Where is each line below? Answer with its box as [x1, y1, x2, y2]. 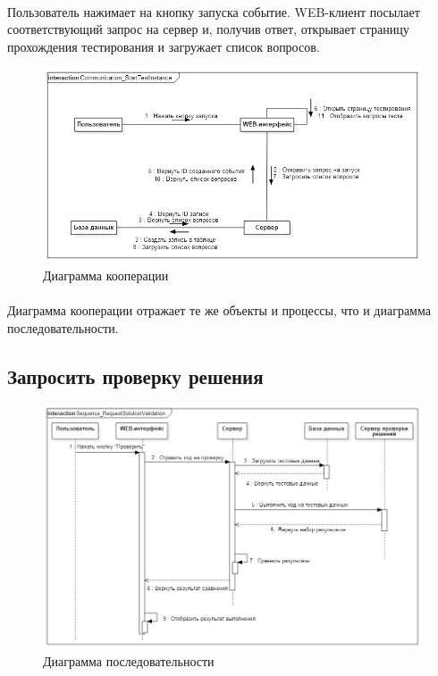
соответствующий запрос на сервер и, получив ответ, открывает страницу [7, 20, 409, 38]
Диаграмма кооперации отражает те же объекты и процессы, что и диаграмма [7, 301, 431, 320]
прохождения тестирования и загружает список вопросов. [7, 37, 320, 55]
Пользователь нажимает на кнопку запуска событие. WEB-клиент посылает [7, 2, 420, 21]
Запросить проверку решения [7, 362, 264, 389]
